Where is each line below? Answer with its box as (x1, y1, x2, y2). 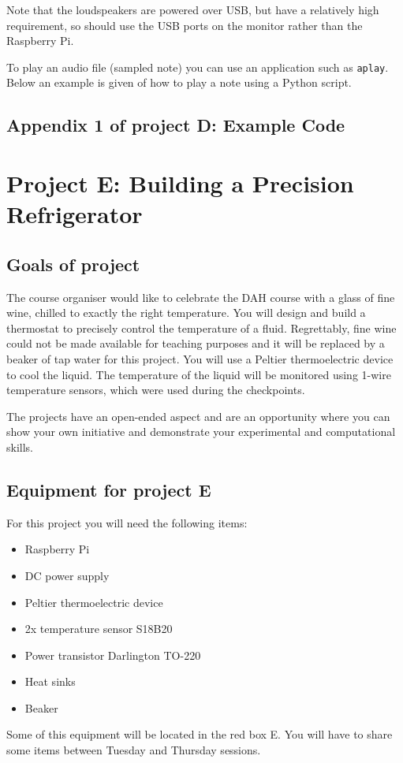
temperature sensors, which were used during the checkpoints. (6, 381, 305, 398)
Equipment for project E (6, 477, 211, 501)
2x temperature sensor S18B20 (24, 620, 173, 637)
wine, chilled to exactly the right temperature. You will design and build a (6, 304, 366, 321)
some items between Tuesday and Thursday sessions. (6, 742, 261, 758)
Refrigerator (6, 198, 143, 230)
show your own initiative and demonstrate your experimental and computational (6, 423, 396, 440)
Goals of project (6, 251, 140, 276)
